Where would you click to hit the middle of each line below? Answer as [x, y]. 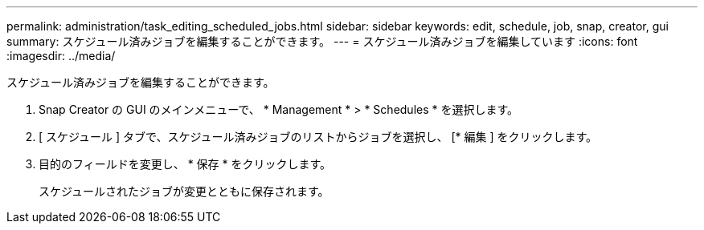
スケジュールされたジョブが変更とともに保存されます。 [184, 191]
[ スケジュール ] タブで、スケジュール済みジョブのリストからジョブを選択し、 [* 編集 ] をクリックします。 [318, 137]
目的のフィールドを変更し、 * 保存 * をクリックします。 [185, 164]
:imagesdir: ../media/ [61, 56]
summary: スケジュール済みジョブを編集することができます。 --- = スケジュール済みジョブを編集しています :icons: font [322, 41]
